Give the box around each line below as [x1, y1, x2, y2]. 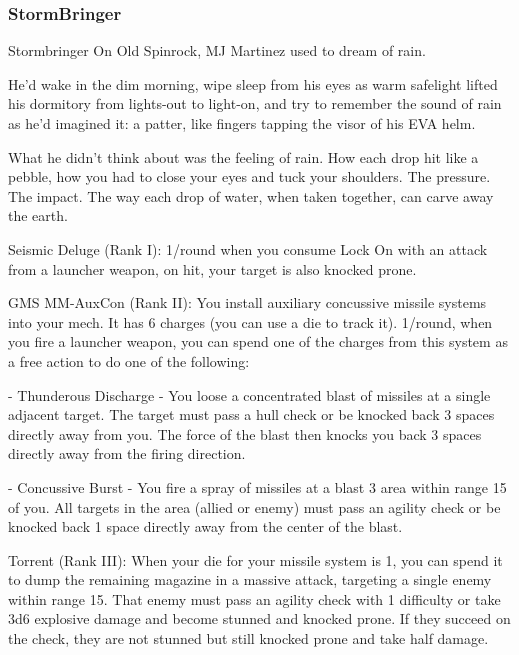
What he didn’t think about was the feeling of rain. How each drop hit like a [8, 146, 479, 167]
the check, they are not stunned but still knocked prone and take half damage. [8, 628, 489, 649]
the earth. [8, 205, 68, 226]
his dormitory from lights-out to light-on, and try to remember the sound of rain [8, 93, 502, 114]
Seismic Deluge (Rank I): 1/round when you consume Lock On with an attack [8, 238, 488, 259]
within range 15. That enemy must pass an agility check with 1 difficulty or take [8, 588, 501, 609]
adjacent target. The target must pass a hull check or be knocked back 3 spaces [8, 404, 495, 425]
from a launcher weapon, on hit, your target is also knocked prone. [8, 258, 417, 279]
